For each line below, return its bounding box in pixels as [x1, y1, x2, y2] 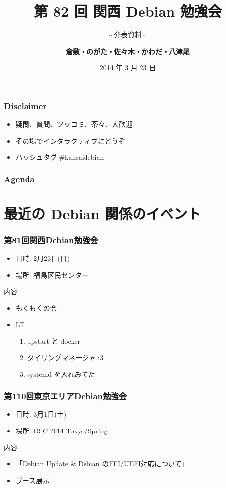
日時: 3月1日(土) [15, 409, 67, 419]
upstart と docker [27, 336, 81, 346]
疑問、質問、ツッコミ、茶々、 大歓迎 [15, 119, 133, 129]
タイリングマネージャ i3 [27, 352, 104, 362]
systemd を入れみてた [27, 369, 95, 379]
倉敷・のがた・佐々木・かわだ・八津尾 [66, 46, 190, 56]
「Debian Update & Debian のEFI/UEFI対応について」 [15, 459, 189, 469]
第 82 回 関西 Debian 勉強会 [34, 1, 222, 21]
